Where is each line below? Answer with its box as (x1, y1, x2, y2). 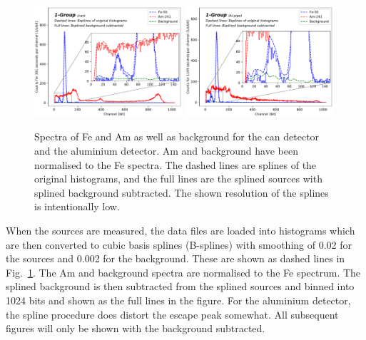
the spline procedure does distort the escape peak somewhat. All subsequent (6, 306, 339, 321)
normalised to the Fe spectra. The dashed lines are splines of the (34, 157, 317, 172)
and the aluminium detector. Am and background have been (34, 143, 298, 158)
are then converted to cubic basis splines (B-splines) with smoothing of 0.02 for (6, 237, 352, 252)
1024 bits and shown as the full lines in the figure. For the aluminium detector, (6, 292, 351, 307)
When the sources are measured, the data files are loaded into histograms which (6, 222, 355, 237)
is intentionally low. (34, 199, 120, 214)
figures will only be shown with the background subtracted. (6, 321, 265, 336)
